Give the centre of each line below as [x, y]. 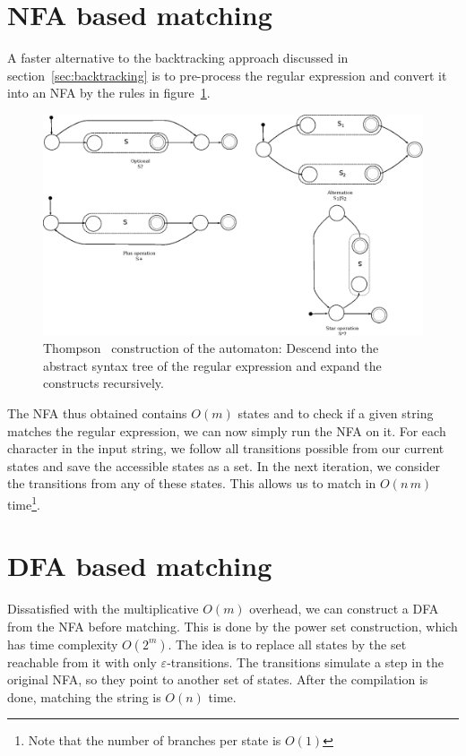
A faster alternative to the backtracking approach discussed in [178, 58]
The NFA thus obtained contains [97, 413]
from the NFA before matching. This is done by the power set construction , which [233, 626]
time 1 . [24, 503]
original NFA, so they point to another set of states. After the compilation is [218, 679]
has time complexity [63, 644]
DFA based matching [140, 566]
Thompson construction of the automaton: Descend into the [211, 348]
